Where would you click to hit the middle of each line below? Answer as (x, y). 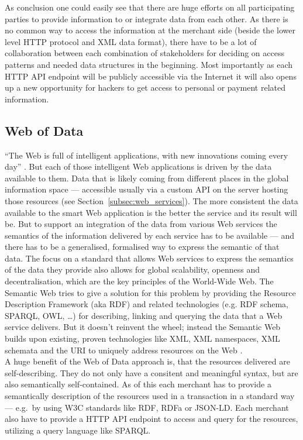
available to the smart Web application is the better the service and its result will (151, 212)
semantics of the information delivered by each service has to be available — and (150, 235)
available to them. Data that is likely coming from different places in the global (147, 178)
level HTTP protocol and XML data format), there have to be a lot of (131, 41)
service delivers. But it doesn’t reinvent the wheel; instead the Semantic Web (143, 327)
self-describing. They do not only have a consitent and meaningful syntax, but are (151, 372)
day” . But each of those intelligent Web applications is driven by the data (138, 166)
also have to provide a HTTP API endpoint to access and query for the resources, (151, 419)
